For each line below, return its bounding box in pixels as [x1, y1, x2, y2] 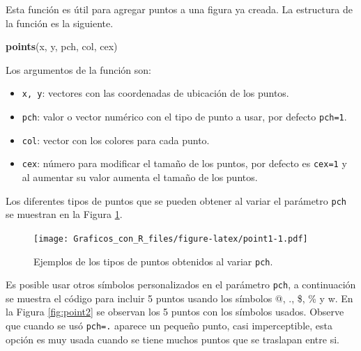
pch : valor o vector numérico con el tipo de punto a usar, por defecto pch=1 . [22, 109, 347, 124]
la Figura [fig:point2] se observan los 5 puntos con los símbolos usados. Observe [6, 304, 344, 319]
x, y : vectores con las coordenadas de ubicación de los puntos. [22, 86, 289, 100]
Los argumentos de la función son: [6, 62, 151, 77]
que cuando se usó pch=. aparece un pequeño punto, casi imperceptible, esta [6, 318, 332, 332]
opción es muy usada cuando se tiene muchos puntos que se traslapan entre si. [6, 331, 339, 346]
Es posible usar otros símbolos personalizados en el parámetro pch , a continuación [6, 277, 356, 292]
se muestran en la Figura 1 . [6, 207, 123, 221]
